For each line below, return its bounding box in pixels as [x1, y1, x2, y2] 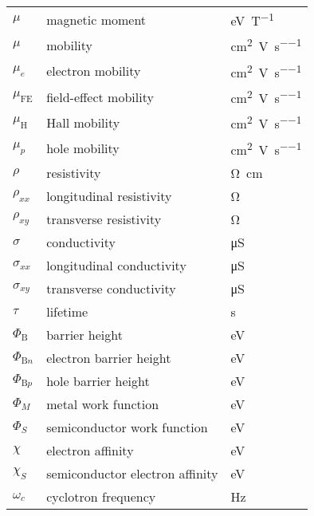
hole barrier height [46, 371, 150, 390]
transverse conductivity [46, 278, 176, 297]
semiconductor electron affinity [46, 463, 218, 483]
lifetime [46, 301, 88, 321]
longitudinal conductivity [46, 255, 186, 274]
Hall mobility [46, 112, 120, 132]
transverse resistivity [46, 209, 162, 228]
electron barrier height [46, 348, 171, 367]
